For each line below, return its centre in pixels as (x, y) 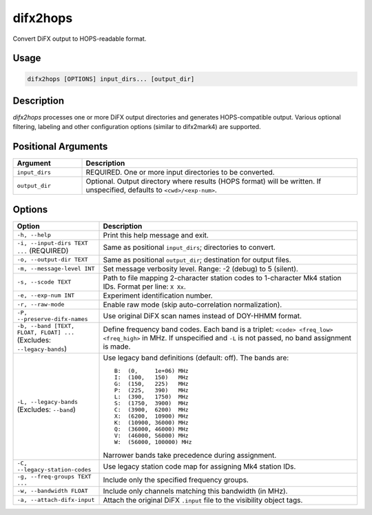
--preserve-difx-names (53, 319)
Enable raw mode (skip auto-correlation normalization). (193, 304)
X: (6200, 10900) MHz (151, 416)
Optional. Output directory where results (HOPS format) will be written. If (204, 182)
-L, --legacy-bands (48, 402)
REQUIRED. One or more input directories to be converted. (180, 173)
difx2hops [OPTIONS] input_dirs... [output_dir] (111, 79)
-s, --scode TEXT (44, 282)
